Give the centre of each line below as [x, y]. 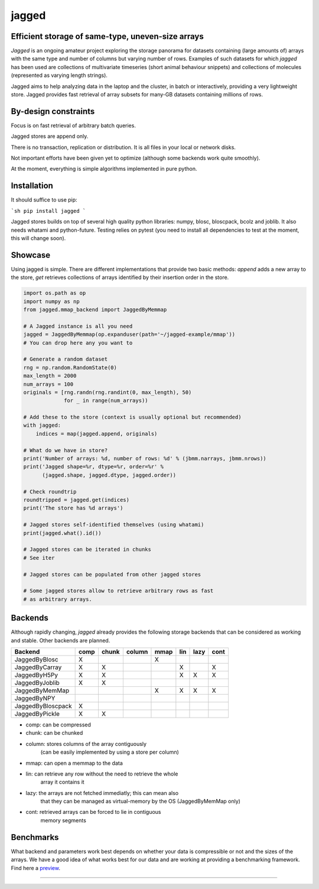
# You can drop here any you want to [78, 343]
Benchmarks [35, 837]
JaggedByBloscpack [43, 706]
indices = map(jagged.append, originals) [97, 434]
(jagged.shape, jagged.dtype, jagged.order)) [109, 475]
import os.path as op [55, 293]
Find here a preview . [35, 868]
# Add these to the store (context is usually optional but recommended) [132, 417]
